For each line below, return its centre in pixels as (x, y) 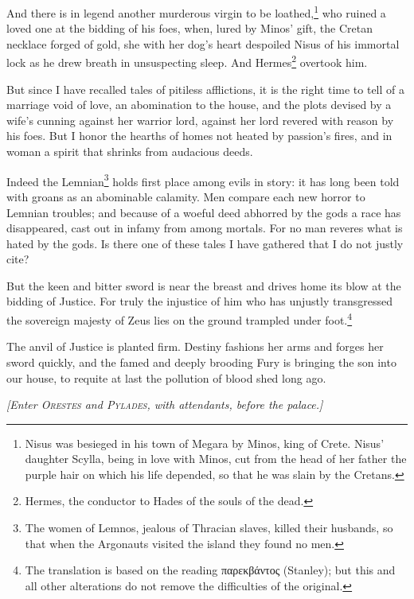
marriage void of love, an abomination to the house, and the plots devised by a (199, 105)
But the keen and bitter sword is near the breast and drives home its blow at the (204, 285)
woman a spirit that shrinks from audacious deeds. (130, 152)
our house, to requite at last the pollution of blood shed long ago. (166, 377)
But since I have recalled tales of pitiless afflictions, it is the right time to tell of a (205, 89)
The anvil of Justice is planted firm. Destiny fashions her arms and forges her (195, 346)
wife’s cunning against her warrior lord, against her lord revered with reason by (200, 120)
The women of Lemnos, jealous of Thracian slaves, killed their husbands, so (209, 528)
